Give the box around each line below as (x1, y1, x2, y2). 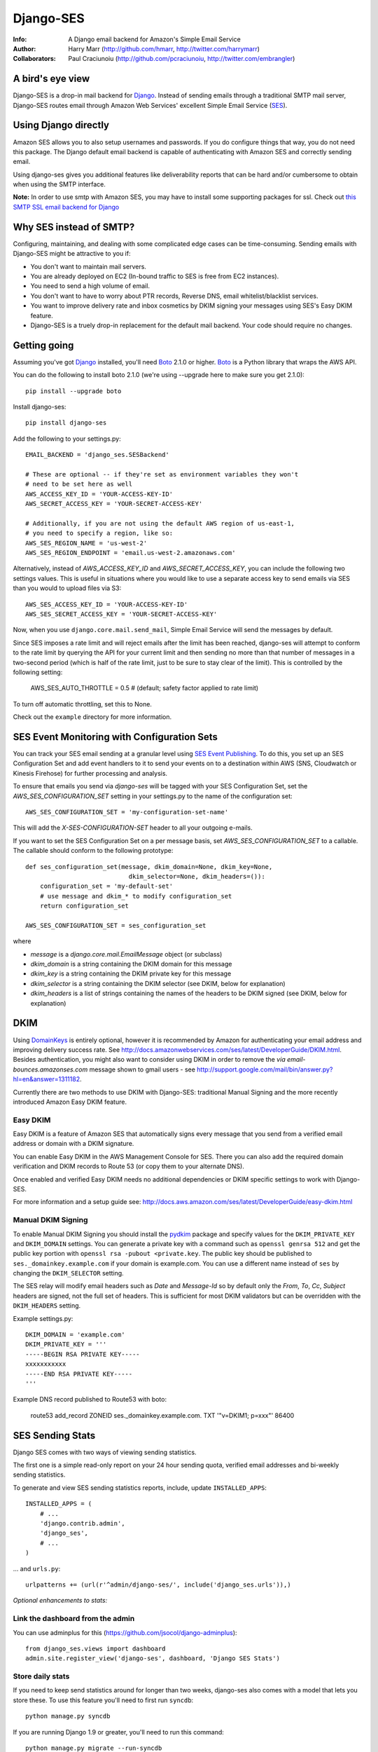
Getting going (13, 339, 74, 351)
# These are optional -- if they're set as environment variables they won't (25, 470, 299, 478)
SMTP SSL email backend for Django (13, 203, 120, 211)
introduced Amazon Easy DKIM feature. (13, 1097, 127, 1106)
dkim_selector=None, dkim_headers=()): (128, 872, 265, 880)
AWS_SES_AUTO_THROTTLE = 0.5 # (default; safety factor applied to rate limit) (30, 684, 259, 692)
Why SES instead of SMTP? (13, 221, 135, 233)
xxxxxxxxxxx (25, 1360, 66, 1368)
